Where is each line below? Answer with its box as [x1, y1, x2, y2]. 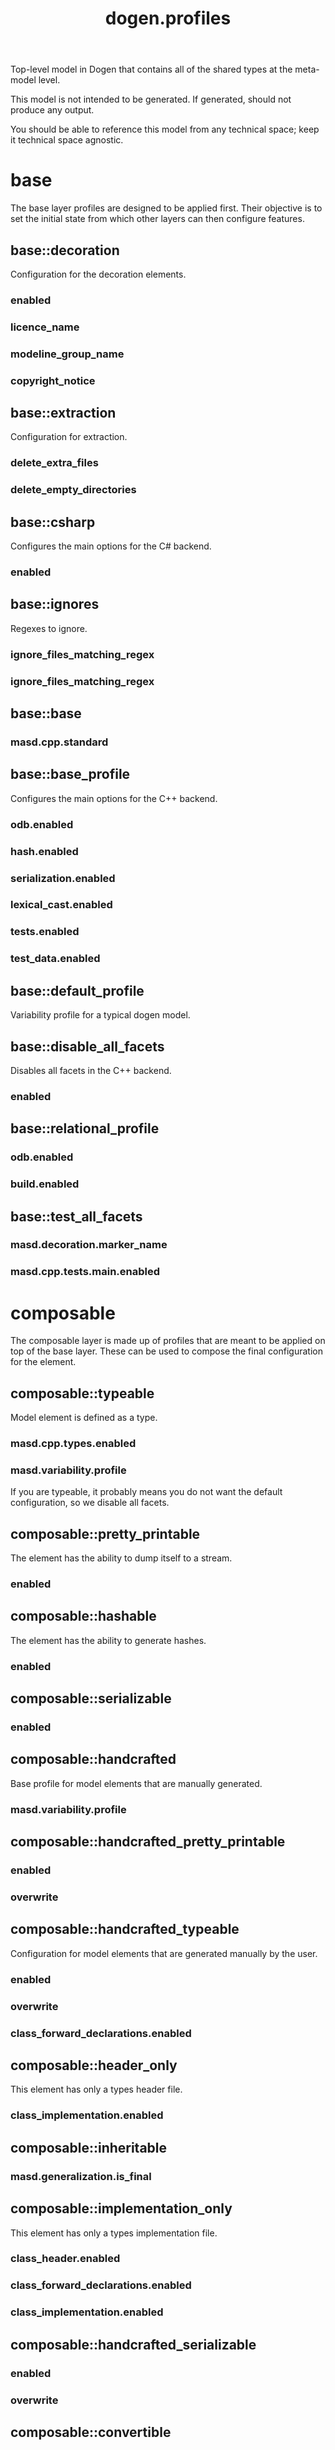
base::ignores [10, 596, 100, 613]
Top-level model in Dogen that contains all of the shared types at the [10, 63, 293, 76]
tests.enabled [10, 925, 80, 939]
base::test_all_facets [10, 1208, 143, 1225]
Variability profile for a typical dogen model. [10, 1009, 191, 1021]
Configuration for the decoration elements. [10, 268, 187, 280]
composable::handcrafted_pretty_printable [10, 1833, 286, 1851]
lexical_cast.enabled [10, 898, 113, 912]
